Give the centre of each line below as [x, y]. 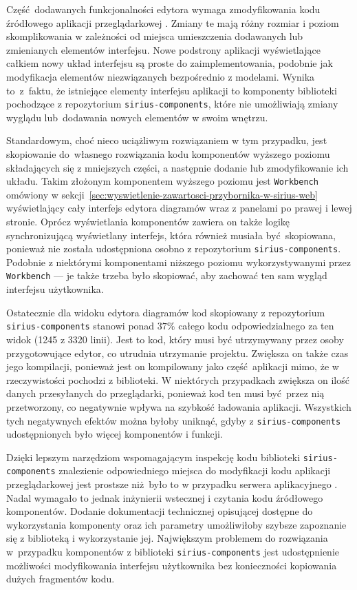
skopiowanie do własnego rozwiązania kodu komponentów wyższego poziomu [168, 154]
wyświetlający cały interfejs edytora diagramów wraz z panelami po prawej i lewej [179, 208]
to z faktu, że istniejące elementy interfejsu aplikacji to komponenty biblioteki [172, 90]
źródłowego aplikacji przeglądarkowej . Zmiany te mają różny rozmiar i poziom [173, 22]
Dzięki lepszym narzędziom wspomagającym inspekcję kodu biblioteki [153, 457]
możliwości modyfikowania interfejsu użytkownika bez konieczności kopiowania [172, 565]
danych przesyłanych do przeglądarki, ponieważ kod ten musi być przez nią [165, 393]
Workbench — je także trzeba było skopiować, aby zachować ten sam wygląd [167, 275]
